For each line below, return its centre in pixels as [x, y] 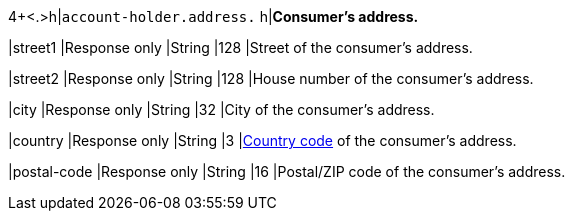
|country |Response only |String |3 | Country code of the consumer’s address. [262, 140]
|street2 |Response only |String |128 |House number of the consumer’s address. [271, 78]
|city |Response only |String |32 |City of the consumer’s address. [221, 109]
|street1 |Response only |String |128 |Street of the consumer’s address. [240, 47]
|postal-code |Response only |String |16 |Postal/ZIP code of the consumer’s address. [287, 171]
